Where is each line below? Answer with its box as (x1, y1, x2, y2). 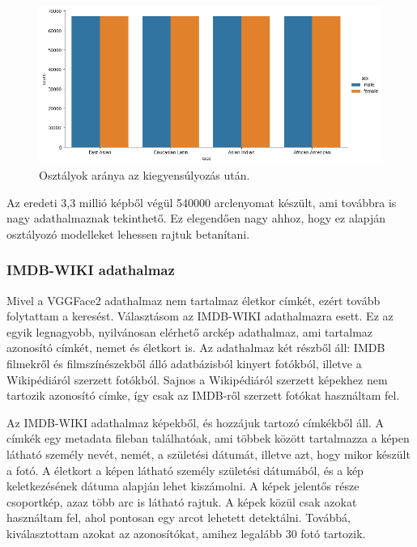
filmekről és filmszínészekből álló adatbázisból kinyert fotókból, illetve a (6, 355, 362, 372)
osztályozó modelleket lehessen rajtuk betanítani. (6, 225, 250, 242)
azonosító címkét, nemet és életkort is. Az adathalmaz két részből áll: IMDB (6, 339, 385, 356)
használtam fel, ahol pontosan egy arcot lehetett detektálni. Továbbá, (6, 509, 351, 526)
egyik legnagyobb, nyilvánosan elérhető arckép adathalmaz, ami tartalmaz (6, 323, 373, 340)
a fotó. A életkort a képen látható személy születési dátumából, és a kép (6, 461, 364, 478)
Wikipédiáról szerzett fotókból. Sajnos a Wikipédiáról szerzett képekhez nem (6, 371, 388, 388)
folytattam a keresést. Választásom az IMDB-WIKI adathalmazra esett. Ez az (6, 307, 394, 324)
